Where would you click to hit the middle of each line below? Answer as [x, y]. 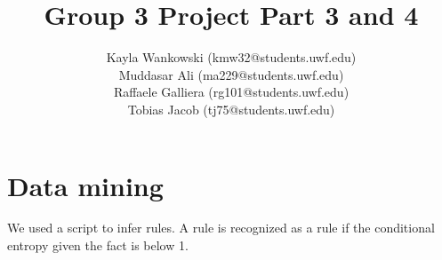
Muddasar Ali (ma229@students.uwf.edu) [231, 74]
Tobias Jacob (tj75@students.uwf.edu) [231, 109]
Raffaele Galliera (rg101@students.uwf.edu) [231, 92]
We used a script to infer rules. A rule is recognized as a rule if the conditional [221, 228]
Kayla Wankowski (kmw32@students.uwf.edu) [231, 57]
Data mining [85, 185]
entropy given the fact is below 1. [98, 245]
